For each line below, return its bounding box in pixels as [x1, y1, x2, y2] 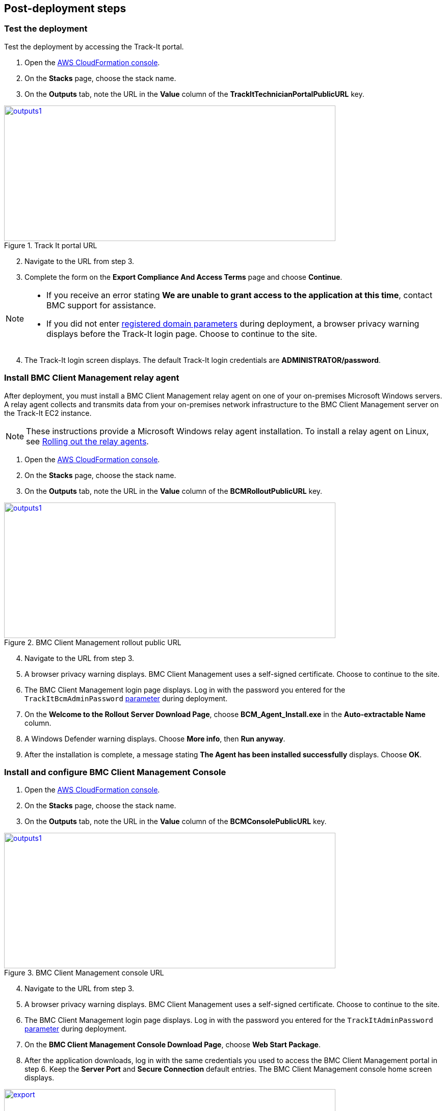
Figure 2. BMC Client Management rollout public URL [4, 638, 181, 647]
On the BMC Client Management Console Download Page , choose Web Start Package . [24, 1040, 321, 1049]
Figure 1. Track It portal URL [4, 241, 97, 250]
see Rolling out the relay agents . [26, 436, 149, 446]
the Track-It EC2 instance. [4, 408, 92, 417]
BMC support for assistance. [46, 300, 156, 310]
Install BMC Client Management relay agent [4, 373, 179, 383]
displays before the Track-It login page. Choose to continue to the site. [46, 328, 318, 339]
